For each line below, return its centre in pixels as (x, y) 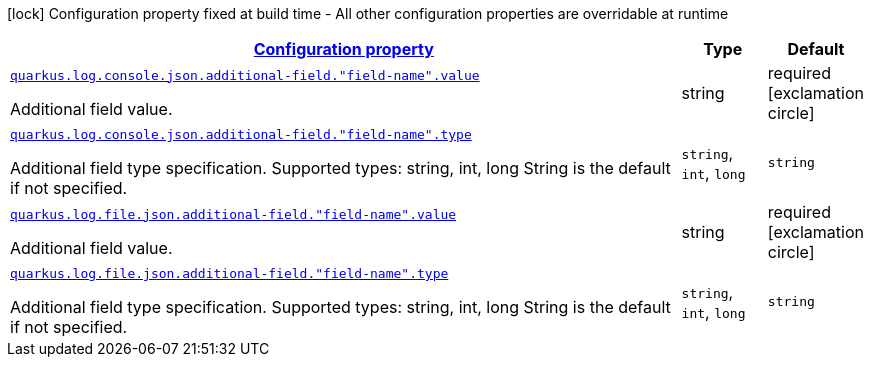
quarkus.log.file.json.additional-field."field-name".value (233, 214)
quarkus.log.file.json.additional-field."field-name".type (229, 273)
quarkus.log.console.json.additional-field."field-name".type (241, 134)
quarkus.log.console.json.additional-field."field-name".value (245, 75)
